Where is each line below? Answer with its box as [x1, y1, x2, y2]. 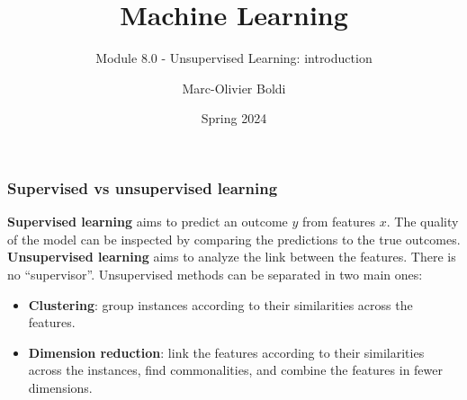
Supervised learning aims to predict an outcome [7, 212, 288, 231]
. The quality [386, 212, 459, 231]
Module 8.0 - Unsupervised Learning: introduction [95, 49, 373, 67]
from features [301, 212, 376, 231]
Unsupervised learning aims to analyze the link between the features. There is [7, 247, 456, 266]
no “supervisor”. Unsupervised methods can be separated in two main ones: [7, 264, 423, 283]
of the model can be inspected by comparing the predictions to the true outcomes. [7, 229, 461, 248]
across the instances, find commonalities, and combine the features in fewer [28, 360, 444, 379]
